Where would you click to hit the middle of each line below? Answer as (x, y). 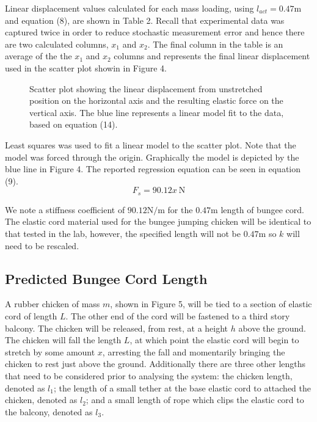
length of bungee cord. (262, 209)
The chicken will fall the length (63, 340)
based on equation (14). (74, 124)
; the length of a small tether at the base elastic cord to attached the (182, 387)
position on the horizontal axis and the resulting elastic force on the (156, 100)
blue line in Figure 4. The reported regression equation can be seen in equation (153, 169)
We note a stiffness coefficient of (65, 209)
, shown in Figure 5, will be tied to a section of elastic (211, 304)
